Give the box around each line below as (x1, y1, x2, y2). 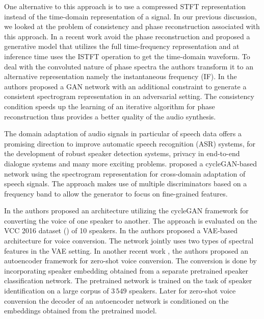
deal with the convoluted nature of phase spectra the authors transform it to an (4, 61, 253, 71)
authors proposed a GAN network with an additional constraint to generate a (4, 81, 247, 91)
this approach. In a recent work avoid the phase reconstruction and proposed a (4, 31, 250, 41)
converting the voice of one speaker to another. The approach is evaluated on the (4, 215, 257, 226)
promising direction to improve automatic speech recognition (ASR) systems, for (4, 138, 256, 149)
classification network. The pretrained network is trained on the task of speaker (4, 275, 252, 286)
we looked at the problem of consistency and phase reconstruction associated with (4, 21, 260, 32)
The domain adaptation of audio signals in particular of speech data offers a (4, 128, 242, 139)
